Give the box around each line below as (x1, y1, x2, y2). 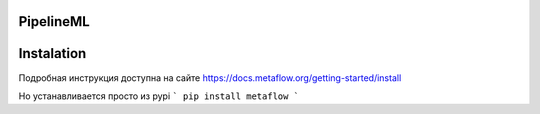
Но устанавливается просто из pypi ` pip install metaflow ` (18, 90, 300, 102)
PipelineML (18, 13, 90, 30)
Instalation (18, 45, 87, 62)
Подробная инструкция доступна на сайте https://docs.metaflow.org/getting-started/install (18, 71, 402, 84)
